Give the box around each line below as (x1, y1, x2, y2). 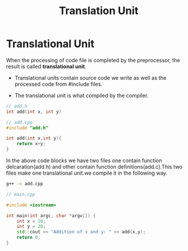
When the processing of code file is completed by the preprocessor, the (6, 56, 180, 63)
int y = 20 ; (16, 223, 46, 230)
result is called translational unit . (6, 63, 87, 70)
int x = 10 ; (16, 218, 46, 224)
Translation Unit (58, 4, 139, 18)
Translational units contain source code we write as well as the (14, 74, 167, 81)
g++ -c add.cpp (6, 181, 43, 187)
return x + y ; (16, 141, 46, 147)
